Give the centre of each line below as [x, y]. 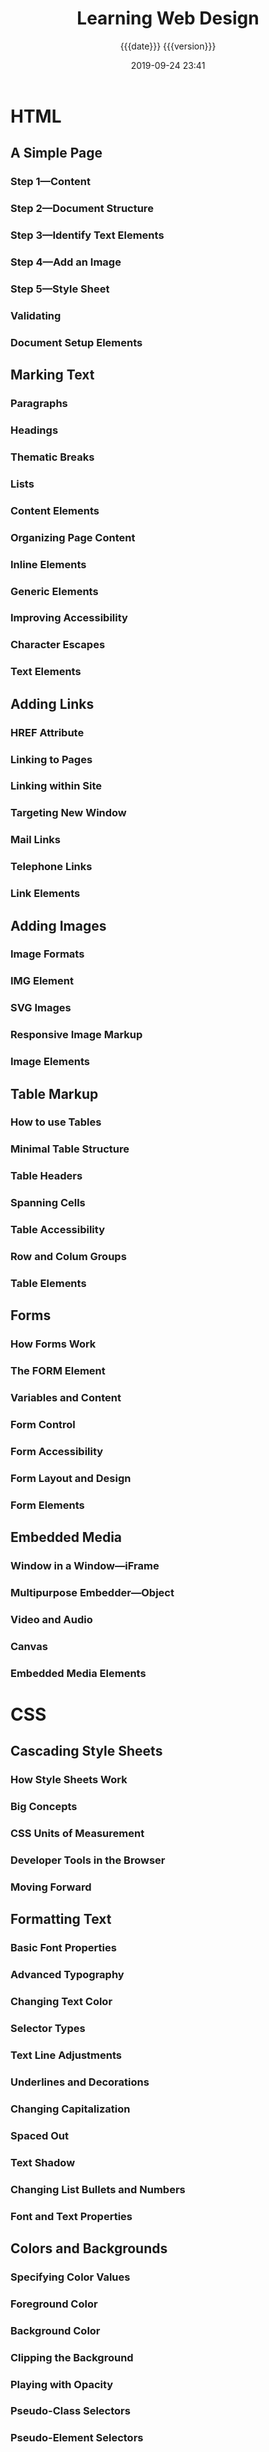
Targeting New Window [68, 813]
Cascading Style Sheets [86, 1751]
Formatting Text [61, 1919]
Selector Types [48, 2029]
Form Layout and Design [71, 1478]
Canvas [29, 1646]
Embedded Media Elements [78, 1673]
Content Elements [55, 510]
